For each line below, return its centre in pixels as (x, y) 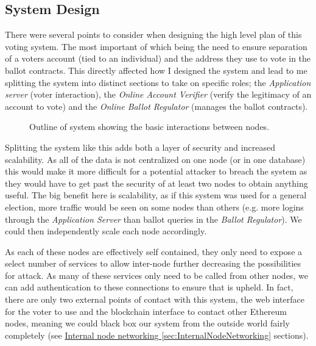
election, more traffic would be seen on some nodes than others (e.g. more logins (154, 207)
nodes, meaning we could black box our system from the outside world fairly (147, 323)
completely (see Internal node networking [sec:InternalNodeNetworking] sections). (157, 335)
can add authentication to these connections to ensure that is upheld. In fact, (149, 287)
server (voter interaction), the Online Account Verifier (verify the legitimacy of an (158, 94)
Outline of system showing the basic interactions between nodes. (149, 127)
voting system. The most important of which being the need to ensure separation (156, 46)
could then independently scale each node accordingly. (106, 231)
